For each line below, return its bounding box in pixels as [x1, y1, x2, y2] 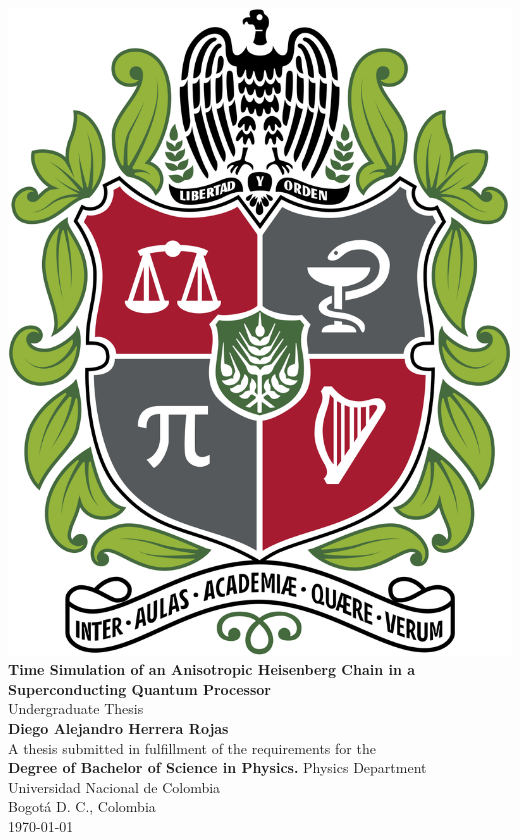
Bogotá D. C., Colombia [8, 796, 156, 817]
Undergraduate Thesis [8, 698, 144, 719]
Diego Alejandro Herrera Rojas [8, 717, 229, 738]
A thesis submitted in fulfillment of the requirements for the [8, 737, 376, 758]
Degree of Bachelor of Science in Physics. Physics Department [8, 757, 427, 778]
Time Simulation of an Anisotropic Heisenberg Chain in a [8, 659, 416, 680]
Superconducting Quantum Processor [8, 678, 271, 699]
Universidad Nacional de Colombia [8, 776, 221, 797]
